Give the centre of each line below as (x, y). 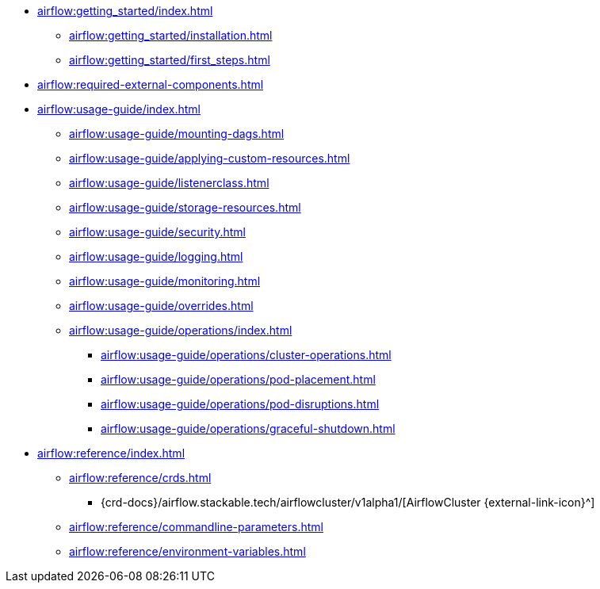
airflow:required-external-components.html (151, 84)
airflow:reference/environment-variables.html (187, 551)
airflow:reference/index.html (111, 453)
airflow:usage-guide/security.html (157, 232)
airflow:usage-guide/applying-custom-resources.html (210, 158)
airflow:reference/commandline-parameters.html (196, 527)
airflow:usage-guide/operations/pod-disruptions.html (240, 404)
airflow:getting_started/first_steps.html (170, 60)
